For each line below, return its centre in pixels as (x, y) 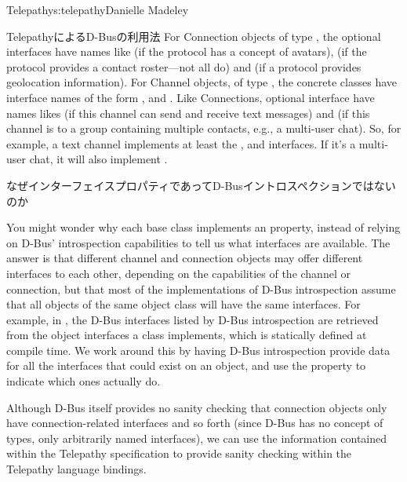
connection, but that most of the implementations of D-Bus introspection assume (201, 288)
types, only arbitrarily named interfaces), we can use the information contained (197, 438)
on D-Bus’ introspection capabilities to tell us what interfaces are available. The (198, 242)
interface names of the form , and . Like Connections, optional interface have (191, 97)
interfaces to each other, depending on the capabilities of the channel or (178, 273)
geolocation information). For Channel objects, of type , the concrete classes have (202, 82)
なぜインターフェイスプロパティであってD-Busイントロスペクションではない (201, 185)
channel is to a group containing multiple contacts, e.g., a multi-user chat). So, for (204, 128)
